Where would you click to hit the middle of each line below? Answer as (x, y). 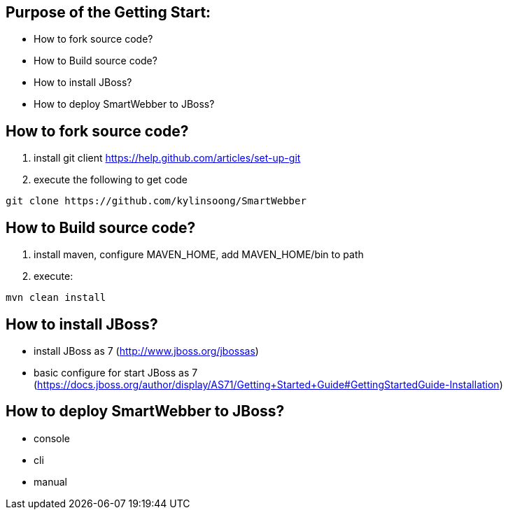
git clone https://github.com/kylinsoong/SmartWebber (156, 201)
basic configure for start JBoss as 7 (116, 372)
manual (50, 481)
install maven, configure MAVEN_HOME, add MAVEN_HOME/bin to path (199, 255)
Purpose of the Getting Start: (108, 12)
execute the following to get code (111, 180)
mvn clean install (56, 298)
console (52, 438)
